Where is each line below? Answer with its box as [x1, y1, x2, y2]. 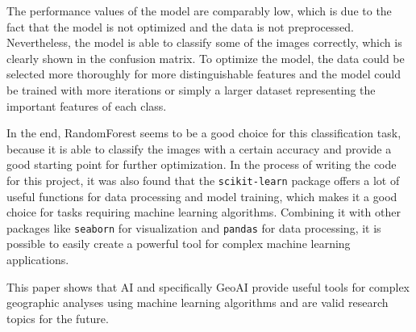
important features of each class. [6, 97, 167, 114]
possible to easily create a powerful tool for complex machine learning [6, 235, 351, 252]
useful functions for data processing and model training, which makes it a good [6, 187, 397, 204]
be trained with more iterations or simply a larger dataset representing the [6, 81, 376, 98]
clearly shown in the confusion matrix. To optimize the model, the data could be [6, 49, 405, 66]
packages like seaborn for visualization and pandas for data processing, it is [6, 219, 381, 236]
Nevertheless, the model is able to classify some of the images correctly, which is [6, 34, 402, 51]
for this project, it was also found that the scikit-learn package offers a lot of [6, 171, 400, 188]
